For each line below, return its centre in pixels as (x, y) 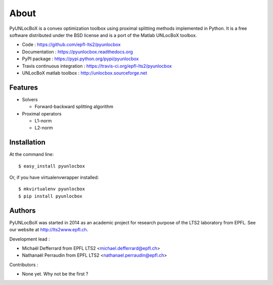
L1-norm (43, 120)
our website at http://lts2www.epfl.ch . (49, 230)
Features (24, 87)
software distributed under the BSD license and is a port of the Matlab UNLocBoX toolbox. (103, 35)
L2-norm (44, 128)
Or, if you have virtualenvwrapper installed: (54, 178)
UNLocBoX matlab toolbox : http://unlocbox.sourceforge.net (85, 73)
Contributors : (24, 264)
